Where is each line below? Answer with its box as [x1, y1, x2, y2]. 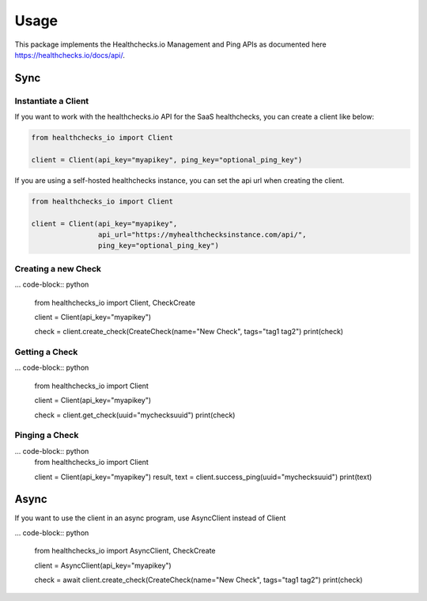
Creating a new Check [14, 263, 102, 274]
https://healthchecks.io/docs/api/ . [14, 50, 126, 59]
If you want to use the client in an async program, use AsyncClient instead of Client [14, 513, 286, 523]
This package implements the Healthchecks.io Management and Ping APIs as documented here [14, 40, 327, 49]
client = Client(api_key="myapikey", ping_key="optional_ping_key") [31, 155, 303, 164]
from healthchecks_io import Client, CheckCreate [34, 298, 195, 307]
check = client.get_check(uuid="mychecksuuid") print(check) [34, 410, 236, 420]
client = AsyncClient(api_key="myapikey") [34, 561, 172, 570]
